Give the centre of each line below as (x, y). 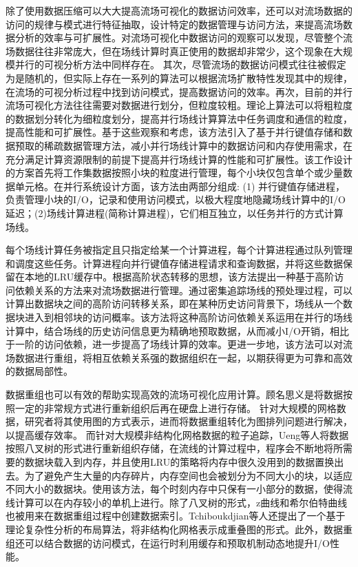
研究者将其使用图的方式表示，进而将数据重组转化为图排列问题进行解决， (188, 421)
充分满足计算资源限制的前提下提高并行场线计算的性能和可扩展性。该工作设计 (179, 159)
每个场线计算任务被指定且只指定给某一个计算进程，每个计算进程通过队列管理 (179, 250)
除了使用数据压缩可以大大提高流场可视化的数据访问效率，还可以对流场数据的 (179, 10)
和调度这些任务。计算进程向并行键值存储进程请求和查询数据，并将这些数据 (174, 263)
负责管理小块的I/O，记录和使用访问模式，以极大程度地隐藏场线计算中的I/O (176, 199)
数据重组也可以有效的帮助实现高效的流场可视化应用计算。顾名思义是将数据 (174, 394)
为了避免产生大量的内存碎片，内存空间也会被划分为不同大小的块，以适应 (188, 475)
